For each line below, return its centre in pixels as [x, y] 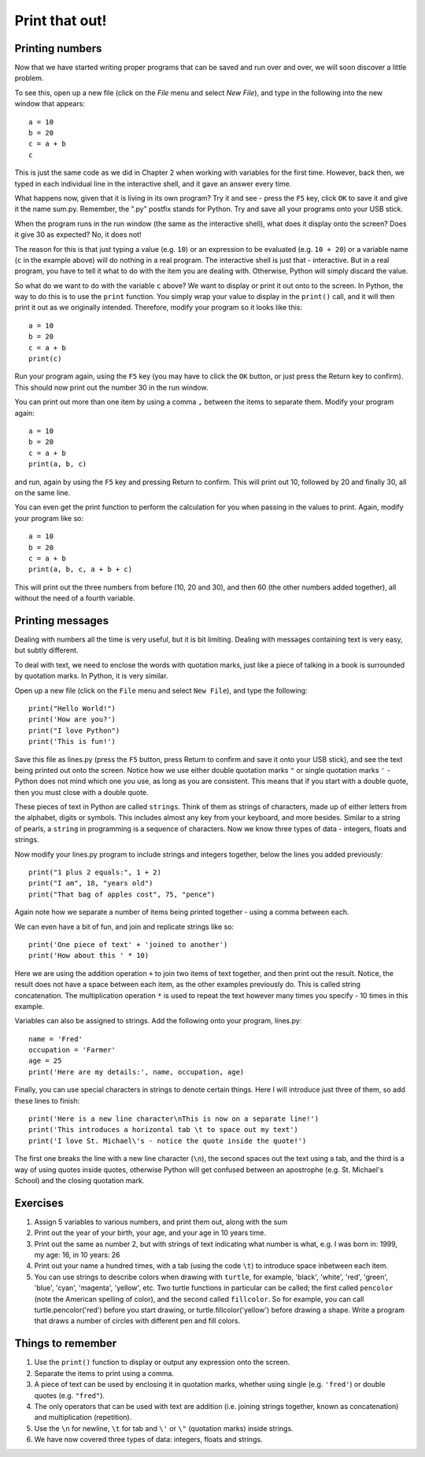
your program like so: [49, 518]
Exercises [39, 1203]
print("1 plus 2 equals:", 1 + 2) [95, 873]
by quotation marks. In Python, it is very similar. [91, 676]
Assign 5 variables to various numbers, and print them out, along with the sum [161, 1222]
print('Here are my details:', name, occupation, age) [137, 1072]
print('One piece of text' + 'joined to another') [128, 944]
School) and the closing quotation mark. [79, 1180]
